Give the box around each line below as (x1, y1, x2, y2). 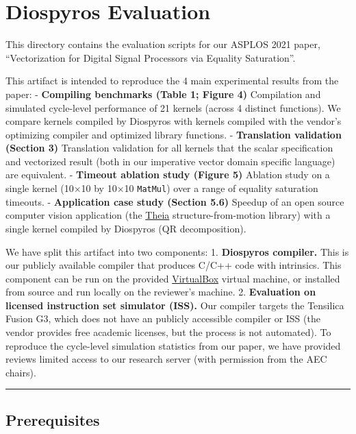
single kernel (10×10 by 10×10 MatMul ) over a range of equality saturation (5, 181, 318, 195)
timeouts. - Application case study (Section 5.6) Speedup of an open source (5, 194, 344, 208)
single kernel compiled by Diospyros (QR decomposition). (5, 221, 246, 235)
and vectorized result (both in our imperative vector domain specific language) (5, 154, 335, 168)
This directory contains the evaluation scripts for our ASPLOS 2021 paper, (5, 37, 320, 51)
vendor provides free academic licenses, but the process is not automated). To (5, 325, 331, 339)
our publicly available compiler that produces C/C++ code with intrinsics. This (5, 258, 342, 272)
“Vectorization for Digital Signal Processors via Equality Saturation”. (5, 50, 296, 64)
